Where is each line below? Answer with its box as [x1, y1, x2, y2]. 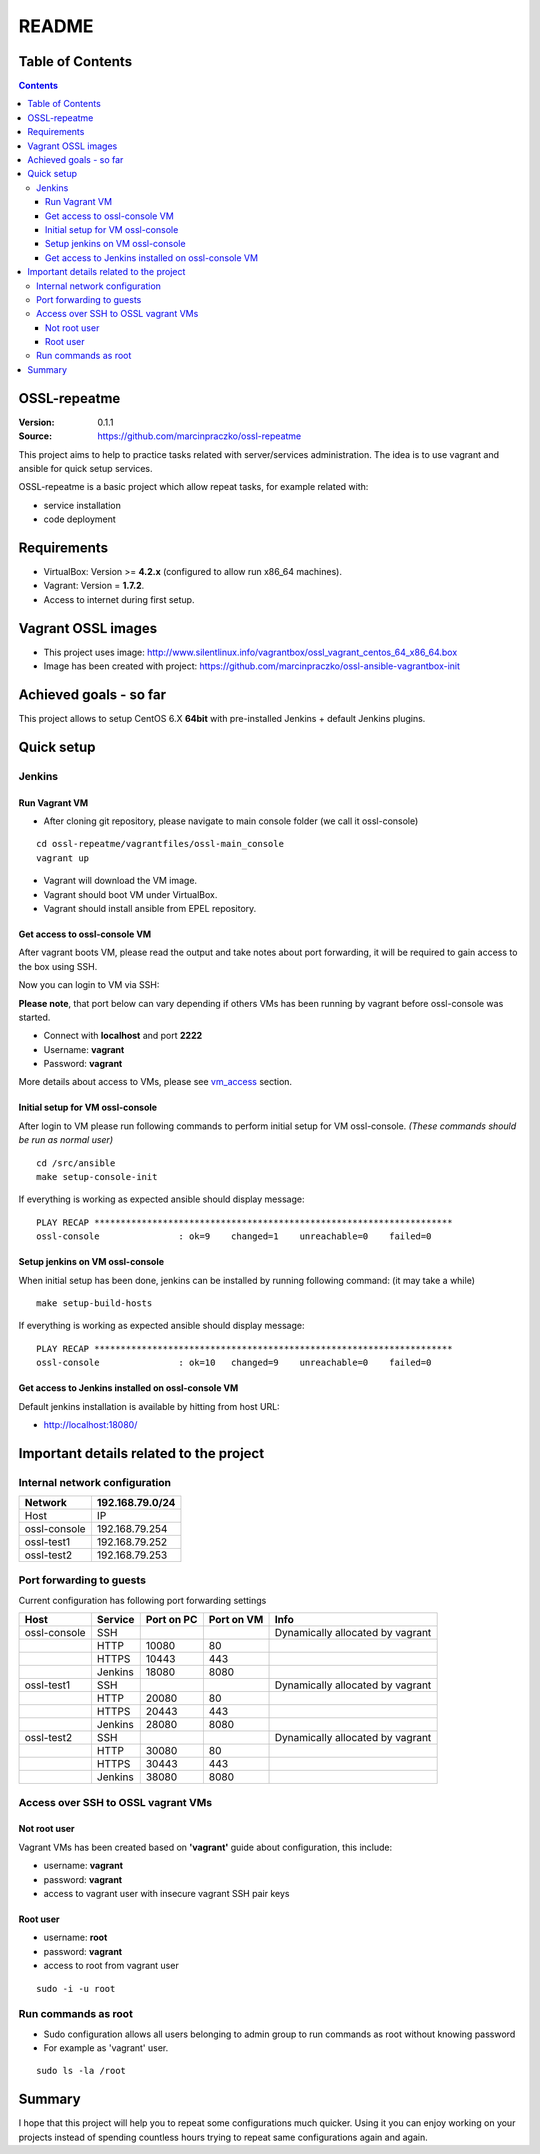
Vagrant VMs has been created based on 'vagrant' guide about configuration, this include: [18, 1841, 393, 1853]
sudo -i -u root [36, 1983, 116, 1994]
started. [18, 1011, 51, 1023]
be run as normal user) [18, 1134, 114, 1146]
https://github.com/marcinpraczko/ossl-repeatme [97, 430, 302, 442]
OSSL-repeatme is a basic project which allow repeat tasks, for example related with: [18, 481, 369, 493]
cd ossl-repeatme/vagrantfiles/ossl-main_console [36, 838, 285, 850]
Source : [18, 430, 53, 442]
